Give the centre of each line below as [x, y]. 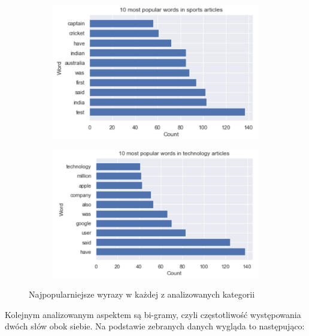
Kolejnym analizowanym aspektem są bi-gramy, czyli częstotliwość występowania [153, 314]
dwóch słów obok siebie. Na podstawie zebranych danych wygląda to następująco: [155, 326]
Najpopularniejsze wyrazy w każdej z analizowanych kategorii [142, 294]
